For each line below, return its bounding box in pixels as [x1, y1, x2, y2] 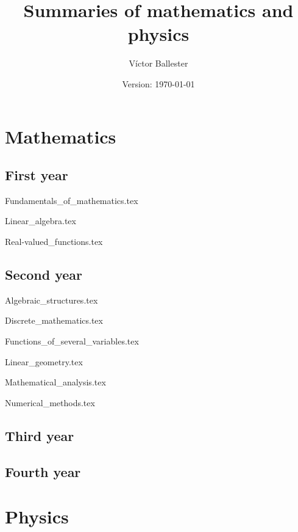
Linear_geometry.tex [5, 355, 83, 368]
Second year [5, 265, 83, 284]
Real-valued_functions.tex [5, 235, 103, 248]
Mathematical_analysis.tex [5, 376, 106, 388]
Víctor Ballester [129, 57, 188, 70]
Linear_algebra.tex [5, 214, 76, 227]
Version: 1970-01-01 [122, 77, 195, 90]
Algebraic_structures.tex [5, 293, 98, 306]
